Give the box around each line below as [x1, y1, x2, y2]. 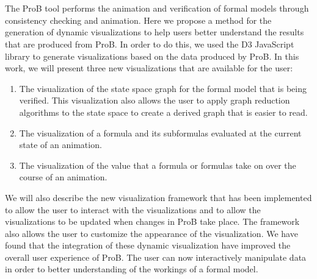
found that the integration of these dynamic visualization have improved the [5, 239, 291, 252]
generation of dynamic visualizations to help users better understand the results [5, 26, 304, 38]
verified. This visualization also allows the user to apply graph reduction [19, 94, 290, 107]
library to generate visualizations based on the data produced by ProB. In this [5, 49, 299, 62]
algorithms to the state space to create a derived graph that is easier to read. [19, 105, 308, 118]
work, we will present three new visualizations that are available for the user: [5, 62, 293, 74]
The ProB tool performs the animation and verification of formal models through [5, 2, 309, 15]
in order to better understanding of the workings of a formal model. [5, 263, 258, 275]
